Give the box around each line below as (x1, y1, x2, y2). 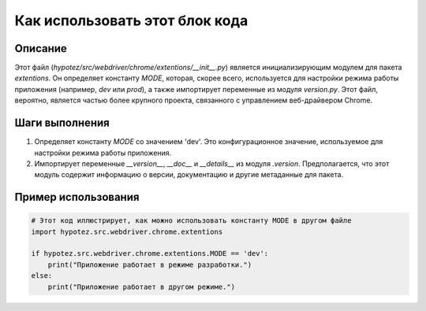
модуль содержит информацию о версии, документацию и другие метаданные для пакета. (34, 170, 344, 180)
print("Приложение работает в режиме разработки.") (47, 260, 252, 269)
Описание (14, 42, 67, 55)
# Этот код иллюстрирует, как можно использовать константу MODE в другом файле (31, 217, 352, 225)
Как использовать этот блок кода (14, 12, 248, 29)
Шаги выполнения (14, 117, 110, 130)
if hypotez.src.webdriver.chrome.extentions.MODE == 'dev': (31, 249, 269, 258)
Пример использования (14, 191, 140, 204)
